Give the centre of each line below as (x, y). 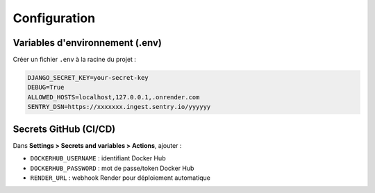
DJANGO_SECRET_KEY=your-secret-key (88, 78)
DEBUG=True (46, 87)
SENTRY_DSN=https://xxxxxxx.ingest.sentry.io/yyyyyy (119, 107)
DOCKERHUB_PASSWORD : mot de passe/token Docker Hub (112, 168)
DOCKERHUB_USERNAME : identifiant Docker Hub (98, 158)
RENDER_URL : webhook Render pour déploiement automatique (120, 178)
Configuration (54, 18)
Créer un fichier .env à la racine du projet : (75, 60)
